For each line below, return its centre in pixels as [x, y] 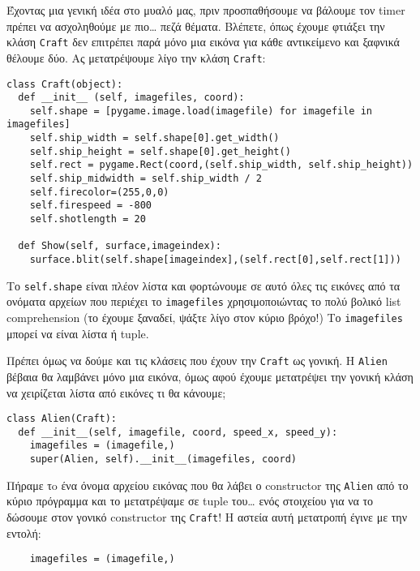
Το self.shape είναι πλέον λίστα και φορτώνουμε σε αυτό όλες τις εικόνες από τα [204, 285]
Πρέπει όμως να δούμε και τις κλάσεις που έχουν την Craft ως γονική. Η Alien [197, 361]
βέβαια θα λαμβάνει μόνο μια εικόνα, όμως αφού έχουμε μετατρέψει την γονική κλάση [210, 376]
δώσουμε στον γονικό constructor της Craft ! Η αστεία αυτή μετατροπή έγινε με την [207, 516]
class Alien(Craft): [62, 419]
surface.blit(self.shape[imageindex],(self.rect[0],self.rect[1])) [215, 260]
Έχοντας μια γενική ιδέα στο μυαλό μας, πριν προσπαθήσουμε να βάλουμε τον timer [206, 10]
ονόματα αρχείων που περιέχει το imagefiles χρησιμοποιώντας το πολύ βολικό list [204, 301]
